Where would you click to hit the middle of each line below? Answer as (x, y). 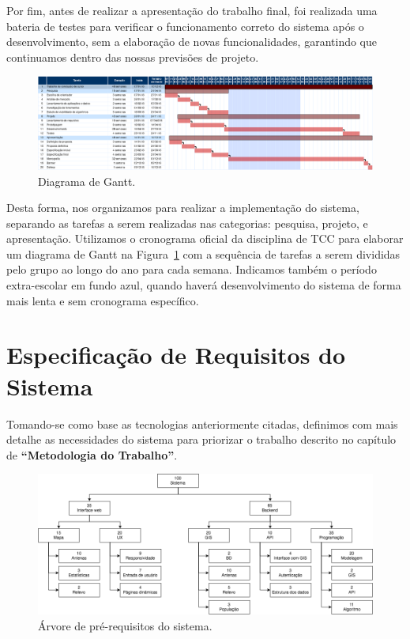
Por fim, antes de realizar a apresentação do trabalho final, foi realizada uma (192, 10)
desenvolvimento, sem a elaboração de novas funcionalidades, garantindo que (192, 42)
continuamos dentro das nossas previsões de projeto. (133, 57)
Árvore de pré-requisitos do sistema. (125, 625)
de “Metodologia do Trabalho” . (92, 454)
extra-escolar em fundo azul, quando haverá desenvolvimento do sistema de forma (204, 285)
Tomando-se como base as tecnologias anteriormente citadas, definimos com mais (202, 423)
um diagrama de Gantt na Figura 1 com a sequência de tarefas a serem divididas (203, 253)
